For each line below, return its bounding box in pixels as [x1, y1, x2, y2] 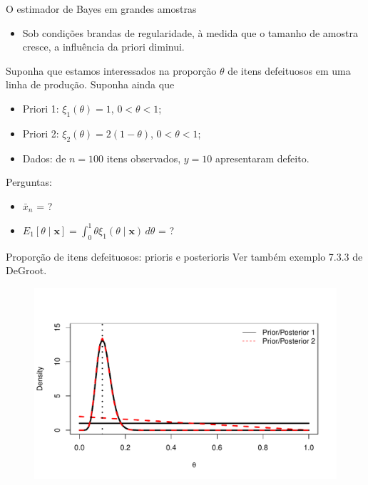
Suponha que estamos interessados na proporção [6, 63, 217, 78]
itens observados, [106, 150, 181, 165]
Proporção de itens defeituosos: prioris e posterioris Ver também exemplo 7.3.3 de [6, 249, 363, 264]
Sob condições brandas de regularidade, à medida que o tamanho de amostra [22, 25, 358, 40]
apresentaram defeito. [215, 150, 310, 165]
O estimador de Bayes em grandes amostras [6, 1, 197, 16]
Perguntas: [6, 174, 52, 189]
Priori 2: [22, 125, 59, 140]
